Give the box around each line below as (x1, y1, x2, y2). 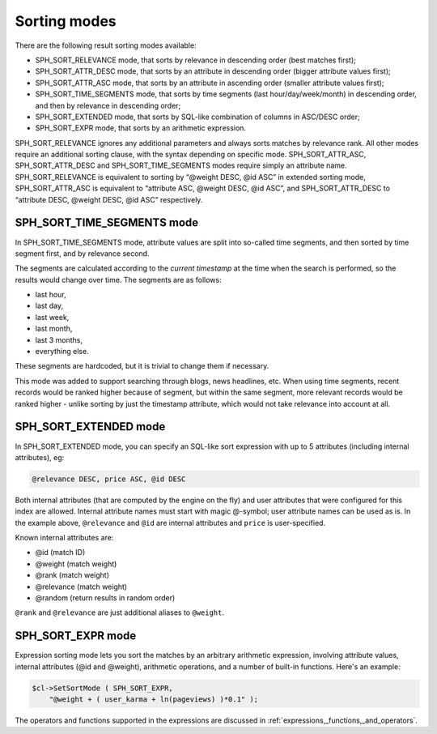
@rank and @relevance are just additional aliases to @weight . (15, 608, 225, 617)
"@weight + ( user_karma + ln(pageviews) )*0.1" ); (49, 695, 259, 704)
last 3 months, (35, 335, 83, 344)
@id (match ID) (35, 548, 86, 557)
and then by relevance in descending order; (35, 100, 181, 110)
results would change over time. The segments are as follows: (15, 275, 222, 284)
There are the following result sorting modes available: (15, 41, 197, 50)
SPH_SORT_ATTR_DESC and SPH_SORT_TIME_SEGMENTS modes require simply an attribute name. (15, 160, 347, 170)
